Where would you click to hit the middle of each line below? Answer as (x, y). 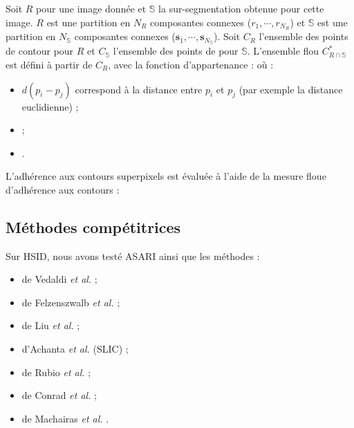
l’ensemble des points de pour (176, 51)
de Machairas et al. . (65, 418)
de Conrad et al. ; (59, 395)
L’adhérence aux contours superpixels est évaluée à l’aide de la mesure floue (166, 176)
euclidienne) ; (50, 106)
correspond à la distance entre (139, 89)
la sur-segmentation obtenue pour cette (241, 8)
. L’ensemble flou (283, 51)
